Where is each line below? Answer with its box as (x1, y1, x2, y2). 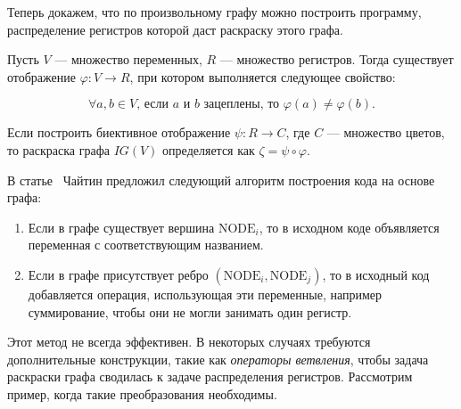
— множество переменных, (54, 50, 202, 69)
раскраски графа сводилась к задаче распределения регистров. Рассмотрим (7, 367, 413, 386)
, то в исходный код (322, 265, 430, 283)
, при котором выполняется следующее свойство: (129, 67, 396, 86)
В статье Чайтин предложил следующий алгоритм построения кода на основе (7, 170, 435, 189)
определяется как (162, 140, 255, 159)
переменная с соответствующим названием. (28, 235, 264, 254)
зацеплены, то (203, 98, 280, 111)
